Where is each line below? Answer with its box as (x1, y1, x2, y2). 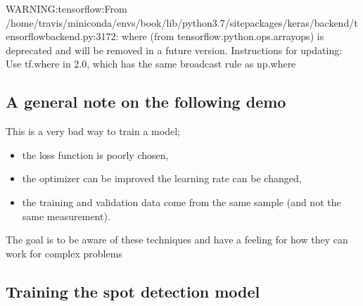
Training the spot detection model (6, 280, 260, 302)
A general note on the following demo (6, 91, 286, 113)
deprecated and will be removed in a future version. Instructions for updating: (6, 42, 343, 57)
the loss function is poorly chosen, (22, 147, 169, 162)
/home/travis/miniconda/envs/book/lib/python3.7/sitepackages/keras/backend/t (6, 15, 358, 30)
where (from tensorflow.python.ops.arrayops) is (122, 29, 324, 44)
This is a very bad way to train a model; (6, 124, 180, 139)
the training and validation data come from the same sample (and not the (22, 194, 341, 209)
